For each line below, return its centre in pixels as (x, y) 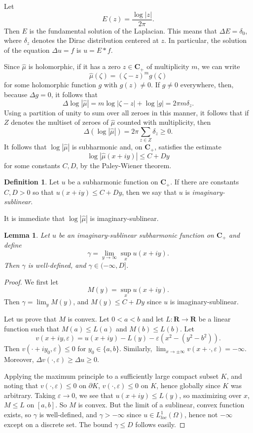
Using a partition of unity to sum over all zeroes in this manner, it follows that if (126, 112)
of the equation (27, 50)
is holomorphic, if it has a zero (74, 66)
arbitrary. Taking (30, 395)
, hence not (201, 415)
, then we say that (149, 192)
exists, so (18, 415)
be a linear (215, 318)
